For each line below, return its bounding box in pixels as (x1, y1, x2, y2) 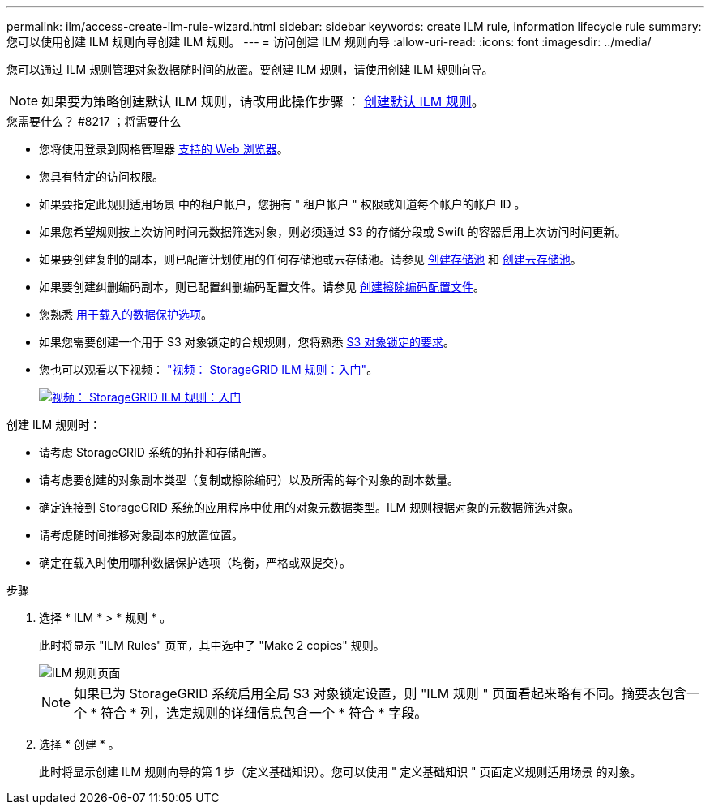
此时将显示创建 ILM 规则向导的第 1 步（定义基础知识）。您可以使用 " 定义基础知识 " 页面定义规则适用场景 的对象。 (39, 765, 642, 779)
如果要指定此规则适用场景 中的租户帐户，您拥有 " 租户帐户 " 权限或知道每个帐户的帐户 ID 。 (39, 197, 526, 211)
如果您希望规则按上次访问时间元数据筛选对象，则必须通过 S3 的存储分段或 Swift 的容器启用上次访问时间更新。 (39, 225, 627, 238)
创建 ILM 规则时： (6, 418, 101, 431)
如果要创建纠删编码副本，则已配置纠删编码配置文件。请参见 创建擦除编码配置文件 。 (39, 280, 485, 294)
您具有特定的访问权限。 (39, 169, 164, 183)
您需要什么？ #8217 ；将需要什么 (6, 114, 182, 128)
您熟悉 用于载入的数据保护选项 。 (39, 307, 212, 321)
